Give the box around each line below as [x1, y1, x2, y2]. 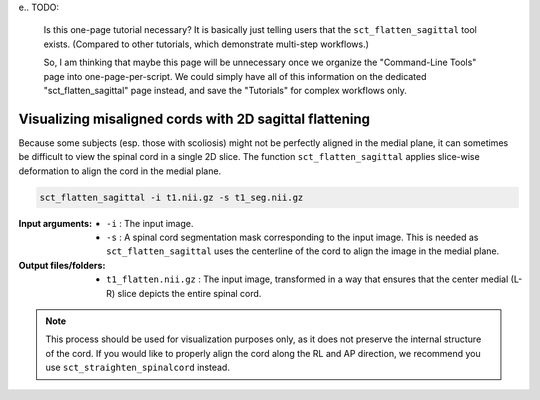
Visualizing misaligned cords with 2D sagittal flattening [18, 110, 370, 127]
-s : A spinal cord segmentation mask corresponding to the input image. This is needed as [106, 231, 479, 243]
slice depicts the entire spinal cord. [117, 287, 262, 299]
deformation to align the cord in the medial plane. [18, 165, 222, 177]
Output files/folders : [18, 259, 106, 271]
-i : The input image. [106, 217, 194, 229]
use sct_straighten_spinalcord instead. [45, 361, 230, 374]
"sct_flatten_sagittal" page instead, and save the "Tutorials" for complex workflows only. [43, 84, 407, 96]
